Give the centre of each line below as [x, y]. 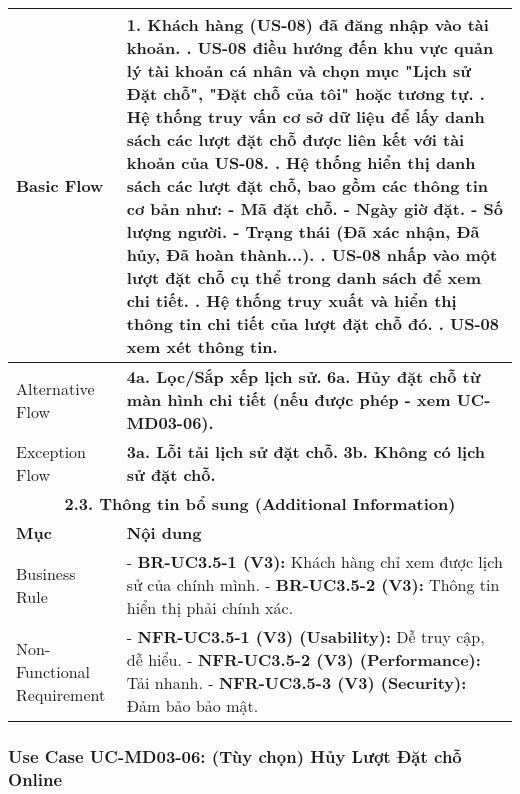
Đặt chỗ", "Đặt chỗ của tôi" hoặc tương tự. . [305, 93]
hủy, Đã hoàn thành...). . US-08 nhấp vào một [312, 254]
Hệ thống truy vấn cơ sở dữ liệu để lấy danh [305, 116]
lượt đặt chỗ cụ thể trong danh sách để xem [304, 277]
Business [46, 573]
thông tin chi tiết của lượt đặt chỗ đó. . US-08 [312, 323]
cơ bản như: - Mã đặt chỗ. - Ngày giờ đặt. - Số [314, 208]
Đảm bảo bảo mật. [192, 705]
